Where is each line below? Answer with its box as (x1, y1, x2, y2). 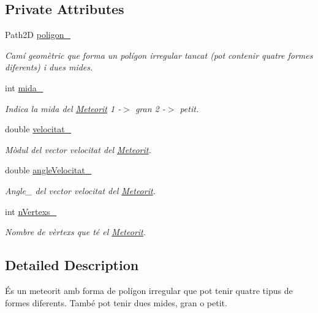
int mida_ (5, 81, 44, 94)
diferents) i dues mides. (5, 61, 93, 74)
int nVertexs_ (5, 205, 57, 217)
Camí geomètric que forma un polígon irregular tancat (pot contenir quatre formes (5, 48, 313, 61)
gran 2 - (135, 102, 165, 115)
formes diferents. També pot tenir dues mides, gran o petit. (5, 296, 227, 309)
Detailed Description (5, 255, 139, 274)
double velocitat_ (5, 123, 72, 135)
